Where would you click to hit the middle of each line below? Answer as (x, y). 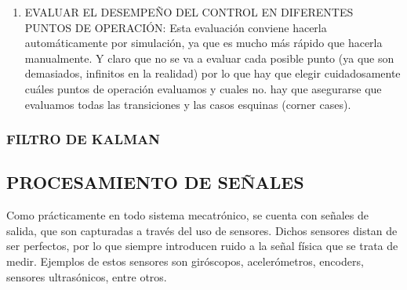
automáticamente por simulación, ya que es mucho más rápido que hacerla (203, 43)
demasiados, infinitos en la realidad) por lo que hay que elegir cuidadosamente (213, 73)
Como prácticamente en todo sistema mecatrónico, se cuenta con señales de (187, 215)
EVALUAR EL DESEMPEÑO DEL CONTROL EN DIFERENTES (189, 12)
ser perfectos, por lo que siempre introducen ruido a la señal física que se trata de (202, 246)
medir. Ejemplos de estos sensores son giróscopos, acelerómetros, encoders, (185, 261)
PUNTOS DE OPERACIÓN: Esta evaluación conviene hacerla (176, 27)
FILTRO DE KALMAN (83, 139)
